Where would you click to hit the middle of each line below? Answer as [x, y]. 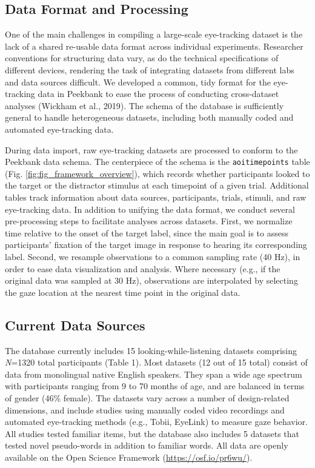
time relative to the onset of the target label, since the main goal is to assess [147, 232]
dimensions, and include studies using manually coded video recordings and [145, 410]
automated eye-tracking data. [59, 129]
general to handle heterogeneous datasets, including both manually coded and [149, 117]
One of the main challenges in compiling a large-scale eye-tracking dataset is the [154, 34]
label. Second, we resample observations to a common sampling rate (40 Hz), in [153, 256]
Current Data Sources [75, 325]
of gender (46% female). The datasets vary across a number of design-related [147, 397]
